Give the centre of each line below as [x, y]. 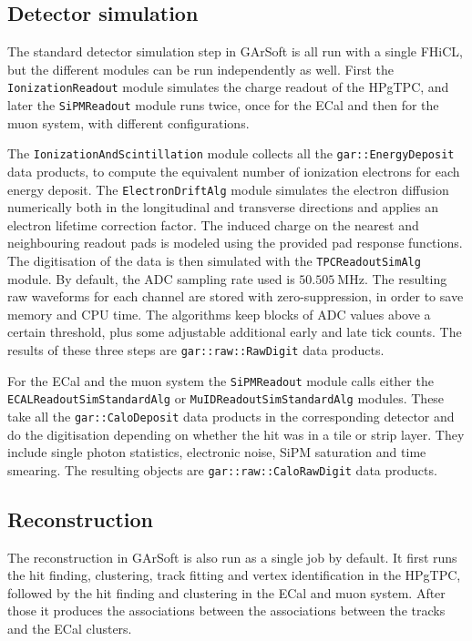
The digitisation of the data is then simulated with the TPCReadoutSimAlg [214, 260]
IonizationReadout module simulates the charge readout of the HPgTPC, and [228, 87]
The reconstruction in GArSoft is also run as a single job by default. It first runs [232, 557]
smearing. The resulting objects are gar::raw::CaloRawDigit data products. [222, 469]
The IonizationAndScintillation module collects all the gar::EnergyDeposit [231, 153]
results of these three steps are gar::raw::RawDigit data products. [196, 350]
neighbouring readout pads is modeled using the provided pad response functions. [235, 243]
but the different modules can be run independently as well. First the [201, 69]
